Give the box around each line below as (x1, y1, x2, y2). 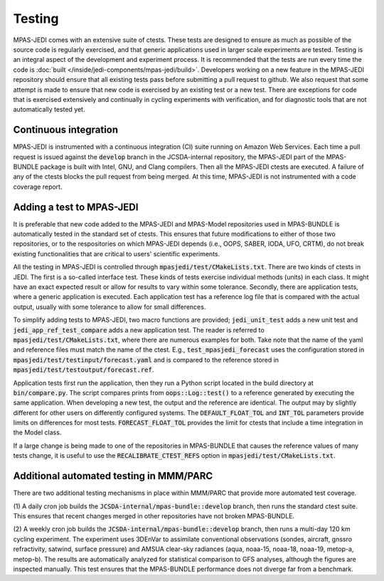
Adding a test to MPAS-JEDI (13, 201, 139, 213)
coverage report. (13, 182, 63, 191)
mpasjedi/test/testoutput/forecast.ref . (13, 365, 154, 374)
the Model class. (13, 428, 62, 437)
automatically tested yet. (13, 105, 85, 114)
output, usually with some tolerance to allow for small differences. (13, 303, 206, 311)
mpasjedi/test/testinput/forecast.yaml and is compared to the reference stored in (13, 355, 279, 364)
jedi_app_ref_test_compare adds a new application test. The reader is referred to (13, 325, 265, 334)
